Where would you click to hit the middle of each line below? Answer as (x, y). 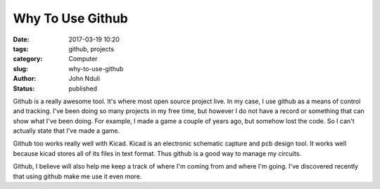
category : (28, 59)
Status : (24, 89)
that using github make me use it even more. (77, 176)
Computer (83, 59)
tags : (21, 48)
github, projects (91, 48)
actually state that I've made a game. (66, 131)
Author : (25, 79)
